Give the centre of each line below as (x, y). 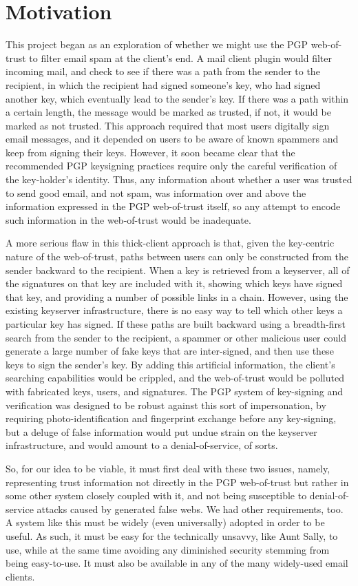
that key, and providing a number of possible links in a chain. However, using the (177, 296)
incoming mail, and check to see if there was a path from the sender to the (163, 71)
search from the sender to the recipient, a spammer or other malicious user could (176, 337)
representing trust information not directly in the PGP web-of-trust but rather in (177, 482)
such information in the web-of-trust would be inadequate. (128, 219)
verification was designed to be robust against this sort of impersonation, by (166, 405)
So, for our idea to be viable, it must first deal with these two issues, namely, (168, 468)
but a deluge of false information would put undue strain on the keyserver (161, 431)
